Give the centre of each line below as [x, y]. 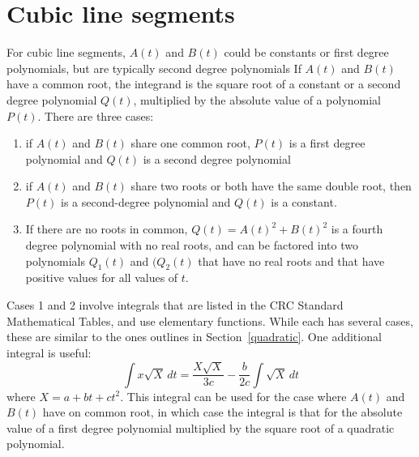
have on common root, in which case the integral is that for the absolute [222, 412]
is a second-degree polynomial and [145, 201]
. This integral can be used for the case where [233, 396]
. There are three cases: [96, 115]
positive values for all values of [102, 278]
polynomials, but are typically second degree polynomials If [154, 68]
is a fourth [357, 229]
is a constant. [304, 201]
